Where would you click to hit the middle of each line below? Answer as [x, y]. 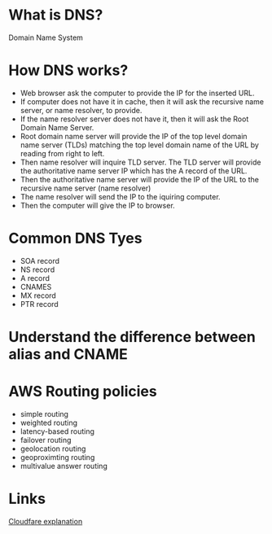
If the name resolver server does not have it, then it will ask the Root [134, 119]
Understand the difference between [132, 337]
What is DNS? [56, 15]
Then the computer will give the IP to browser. [97, 205]
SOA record [39, 260]
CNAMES [36, 287]
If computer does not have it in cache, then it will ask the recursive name [142, 101]
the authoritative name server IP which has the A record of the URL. [134, 171]
